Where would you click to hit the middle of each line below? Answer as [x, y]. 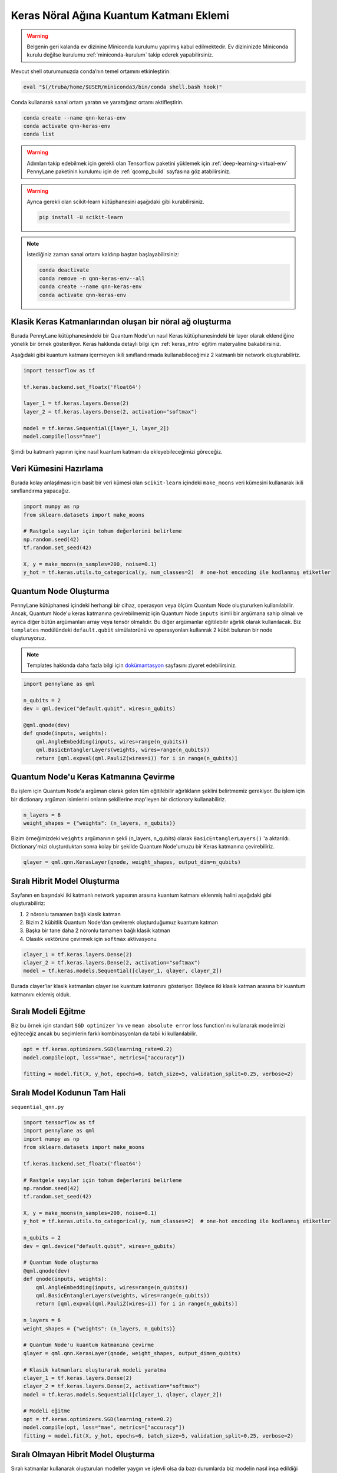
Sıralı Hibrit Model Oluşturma [65, 881]
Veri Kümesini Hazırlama [57, 468]
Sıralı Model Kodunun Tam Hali [68, 1093]
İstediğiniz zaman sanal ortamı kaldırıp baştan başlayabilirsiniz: [103, 255]
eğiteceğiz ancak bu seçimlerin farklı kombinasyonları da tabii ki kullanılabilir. [104, 1033]
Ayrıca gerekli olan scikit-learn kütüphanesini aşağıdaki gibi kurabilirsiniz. [115, 202]
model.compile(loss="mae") [62, 436]
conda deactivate [64, 270]
